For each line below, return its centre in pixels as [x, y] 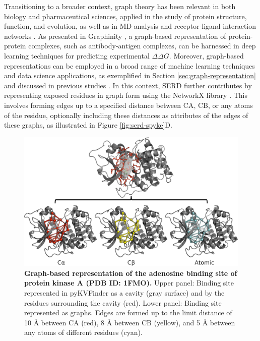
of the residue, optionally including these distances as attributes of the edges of [126, 115]
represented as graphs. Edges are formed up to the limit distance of [128, 312]
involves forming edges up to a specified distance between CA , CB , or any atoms [128, 105]
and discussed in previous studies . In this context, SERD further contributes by [128, 85]
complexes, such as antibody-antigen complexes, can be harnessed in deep [142, 46]
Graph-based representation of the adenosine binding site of [131, 273]
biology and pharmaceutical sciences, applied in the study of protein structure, [125, 16]
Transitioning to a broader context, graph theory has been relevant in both [120, 6]
